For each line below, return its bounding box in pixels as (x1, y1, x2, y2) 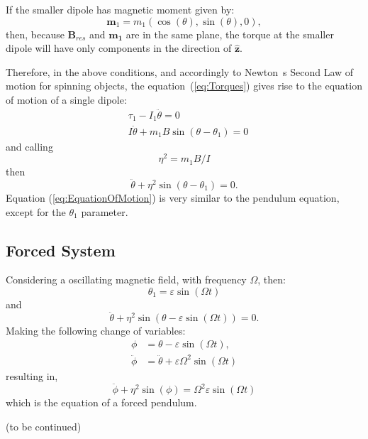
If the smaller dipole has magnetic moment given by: (6, 2, 235, 16)
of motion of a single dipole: (6, 92, 127, 107)
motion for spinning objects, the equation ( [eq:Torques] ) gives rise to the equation (6, 78, 362, 93)
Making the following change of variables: (6, 323, 186, 337)
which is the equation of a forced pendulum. (6, 395, 197, 410)
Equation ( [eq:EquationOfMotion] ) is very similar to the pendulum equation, (6, 190, 340, 205)
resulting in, (6, 368, 58, 383)
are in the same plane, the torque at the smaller (126, 26, 334, 41)
